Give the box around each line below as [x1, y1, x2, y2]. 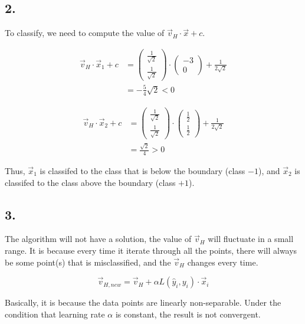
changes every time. [187, 256, 258, 268]
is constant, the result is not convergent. [115, 307, 261, 320]
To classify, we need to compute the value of [5, 27, 165, 39]
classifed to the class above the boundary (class [5, 176, 176, 188]
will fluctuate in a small [208, 233, 294, 245]
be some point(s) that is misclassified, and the [5, 256, 171, 268]
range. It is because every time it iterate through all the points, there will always [5, 244, 297, 256]
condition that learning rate [5, 307, 105, 320]
